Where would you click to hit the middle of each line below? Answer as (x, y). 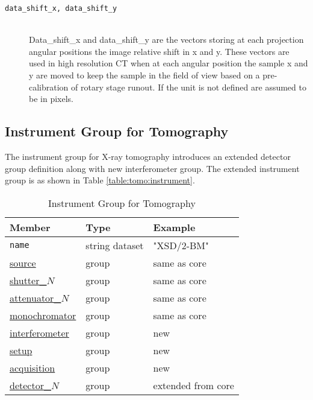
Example (174, 227)
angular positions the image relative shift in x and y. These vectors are (159, 51)
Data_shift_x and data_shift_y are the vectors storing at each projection (166, 40)
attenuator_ (36, 297)
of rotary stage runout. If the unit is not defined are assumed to (189, 87)
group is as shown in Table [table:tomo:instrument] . (100, 180)
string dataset (115, 245)
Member (30, 227)
